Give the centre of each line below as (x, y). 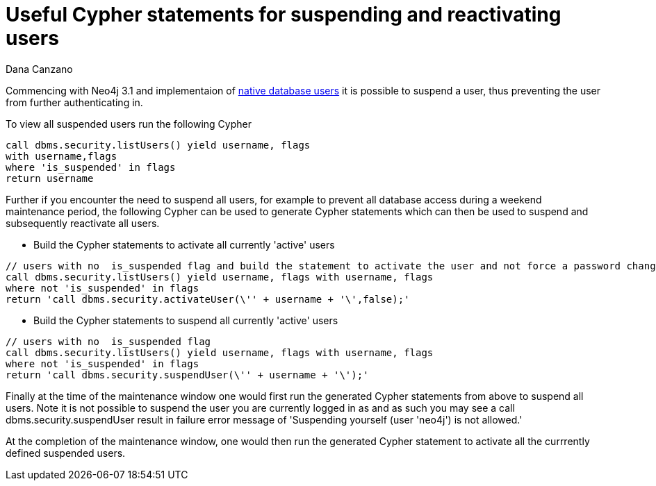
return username (50, 178)
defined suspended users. (66, 453)
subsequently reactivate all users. (83, 223)
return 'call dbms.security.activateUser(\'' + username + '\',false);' (208, 299)
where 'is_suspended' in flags (91, 167)
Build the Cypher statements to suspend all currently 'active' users (186, 320)
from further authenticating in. (74, 102)
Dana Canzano (39, 69)
